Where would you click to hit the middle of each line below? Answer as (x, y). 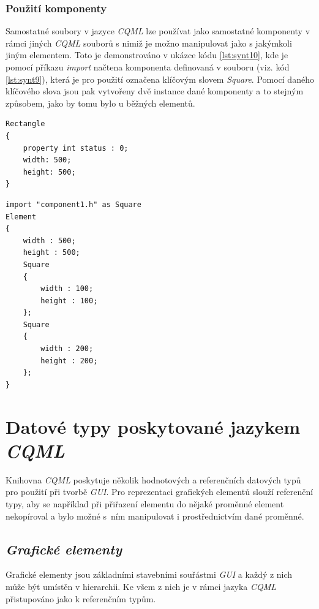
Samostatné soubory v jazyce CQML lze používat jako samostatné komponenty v (158, 31)
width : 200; (67, 349)
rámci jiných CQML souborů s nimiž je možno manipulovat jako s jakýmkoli (149, 43)
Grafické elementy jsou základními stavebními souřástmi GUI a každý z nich (149, 574)
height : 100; (69, 301)
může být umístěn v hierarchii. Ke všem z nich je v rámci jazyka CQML (141, 586)
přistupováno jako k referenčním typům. (81, 598)
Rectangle (25, 124)
